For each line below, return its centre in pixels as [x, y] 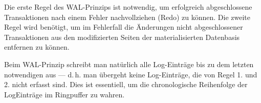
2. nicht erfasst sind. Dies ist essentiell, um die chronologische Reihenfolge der [126, 84]
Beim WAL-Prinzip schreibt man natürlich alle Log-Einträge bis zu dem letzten [129, 64]
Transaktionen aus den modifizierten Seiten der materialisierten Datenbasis [122, 37]
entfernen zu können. [37, 47]
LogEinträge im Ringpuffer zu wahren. [64, 94]
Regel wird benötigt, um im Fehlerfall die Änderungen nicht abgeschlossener [124, 27]
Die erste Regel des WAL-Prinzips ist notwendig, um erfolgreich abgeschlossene [128, 7]
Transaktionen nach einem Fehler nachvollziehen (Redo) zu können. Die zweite [127, 17]
